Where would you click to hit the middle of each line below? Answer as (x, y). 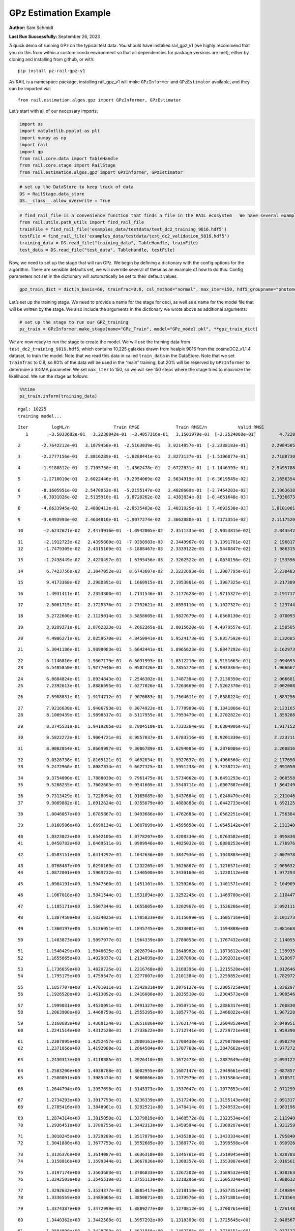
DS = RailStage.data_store (52, 194)
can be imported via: (30, 89)
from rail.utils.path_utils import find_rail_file (82, 222)
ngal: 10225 (32, 409)
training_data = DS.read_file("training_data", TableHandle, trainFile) (109, 243)
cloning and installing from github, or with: (52, 60)
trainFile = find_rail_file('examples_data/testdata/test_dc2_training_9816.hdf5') (123, 229)
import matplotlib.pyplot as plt (60, 131)
